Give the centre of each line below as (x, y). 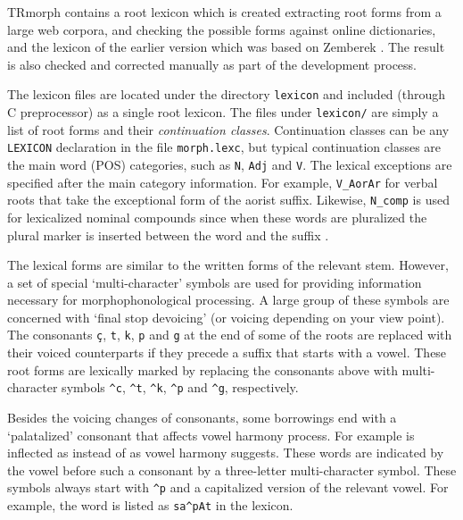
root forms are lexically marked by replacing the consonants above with (203, 369)
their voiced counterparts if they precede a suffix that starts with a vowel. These (227, 352)
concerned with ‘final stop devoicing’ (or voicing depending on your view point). (226, 317)
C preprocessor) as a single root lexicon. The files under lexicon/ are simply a (223, 112)
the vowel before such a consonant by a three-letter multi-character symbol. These (232, 470)
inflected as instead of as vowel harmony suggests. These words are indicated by (226, 453)
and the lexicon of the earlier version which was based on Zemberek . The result (226, 47)
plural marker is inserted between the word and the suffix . (168, 235)
